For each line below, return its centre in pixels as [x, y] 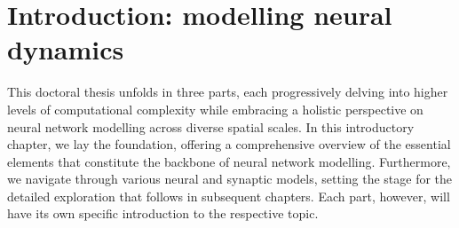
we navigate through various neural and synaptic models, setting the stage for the [230, 179]
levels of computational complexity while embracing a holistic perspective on [215, 109]
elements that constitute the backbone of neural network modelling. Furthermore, [229, 161]
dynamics [66, 49]
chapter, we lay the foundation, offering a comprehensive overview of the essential [229, 144]
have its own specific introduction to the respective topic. [163, 213]
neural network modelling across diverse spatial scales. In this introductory [211, 126]
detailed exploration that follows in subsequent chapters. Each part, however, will [229, 196]
